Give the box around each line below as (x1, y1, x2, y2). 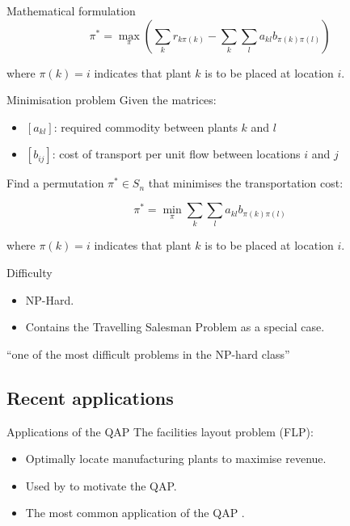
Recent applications (6, 385, 174, 410)
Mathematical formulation (6, 2, 136, 19)
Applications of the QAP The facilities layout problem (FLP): (6, 423, 314, 440)
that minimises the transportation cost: (148, 175, 344, 191)
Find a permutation (6, 175, 104, 191)
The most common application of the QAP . (25, 504, 245, 521)
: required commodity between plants (53, 118, 238, 135)
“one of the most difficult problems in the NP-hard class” (6, 345, 290, 362)
